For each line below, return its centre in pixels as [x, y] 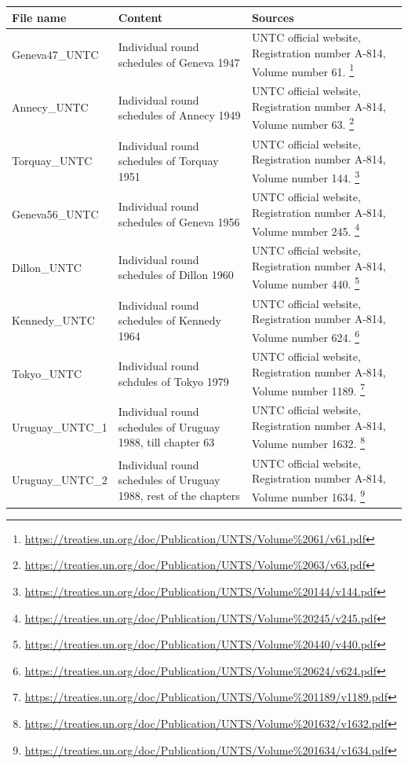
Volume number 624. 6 [306, 336]
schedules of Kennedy [169, 320]
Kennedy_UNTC [53, 320]
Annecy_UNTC [50, 107]
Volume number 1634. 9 [308, 496]
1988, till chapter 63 [166, 442]
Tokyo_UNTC [47, 373]
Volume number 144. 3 [306, 176]
